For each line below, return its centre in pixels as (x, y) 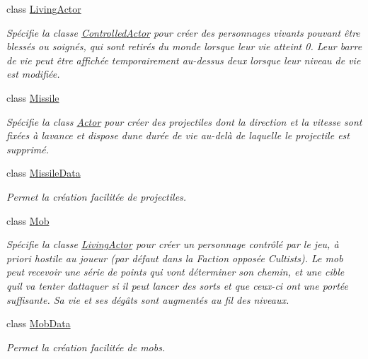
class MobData (39, 323)
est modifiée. (33, 74)
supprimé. (28, 149)
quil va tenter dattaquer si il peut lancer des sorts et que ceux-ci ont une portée (177, 285)
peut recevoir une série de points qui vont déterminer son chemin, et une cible (176, 272)
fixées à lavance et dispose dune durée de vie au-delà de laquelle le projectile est (178, 135)
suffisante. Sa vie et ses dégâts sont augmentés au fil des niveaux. (148, 299)
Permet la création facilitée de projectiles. (97, 196)
